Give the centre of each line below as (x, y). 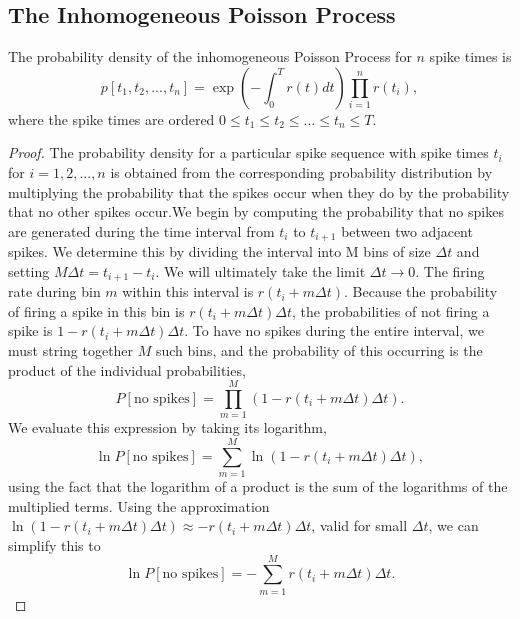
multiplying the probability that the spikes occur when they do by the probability (259, 191)
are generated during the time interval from (141, 230)
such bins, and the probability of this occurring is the (319, 350)
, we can (453, 525)
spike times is (470, 56)
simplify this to (54, 544)
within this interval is (188, 291)
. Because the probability (421, 291)
